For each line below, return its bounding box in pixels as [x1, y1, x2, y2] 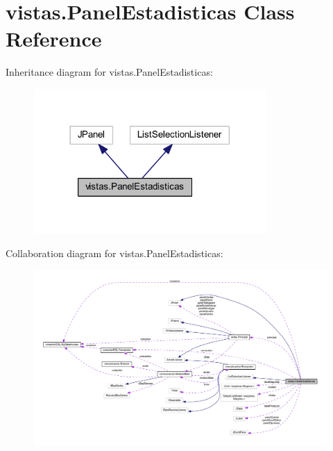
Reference [6, 24, 102, 53]
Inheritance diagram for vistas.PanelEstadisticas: [6, 65, 213, 79]
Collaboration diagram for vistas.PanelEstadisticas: [6, 245, 223, 260]
